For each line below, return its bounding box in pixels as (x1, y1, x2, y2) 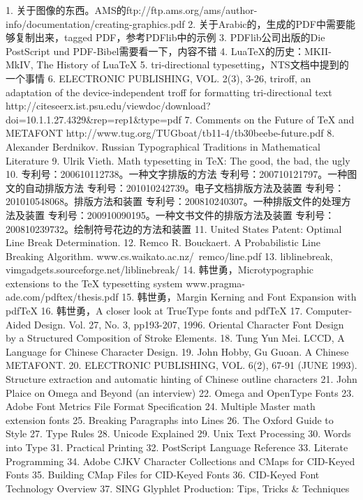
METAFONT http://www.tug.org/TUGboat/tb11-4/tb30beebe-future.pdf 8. (6, 126, 335, 140)
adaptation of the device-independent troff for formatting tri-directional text (6, 84, 332, 99)
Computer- (305, 303, 353, 318)
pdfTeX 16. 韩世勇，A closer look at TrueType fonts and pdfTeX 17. (6, 303, 303, 318)
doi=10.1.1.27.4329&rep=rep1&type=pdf (6, 112, 181, 126)
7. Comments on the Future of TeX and (184, 112, 355, 126)
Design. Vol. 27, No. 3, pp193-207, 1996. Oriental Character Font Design (34, 317, 344, 331)
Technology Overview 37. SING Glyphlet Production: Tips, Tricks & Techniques (6, 480, 350, 495)
